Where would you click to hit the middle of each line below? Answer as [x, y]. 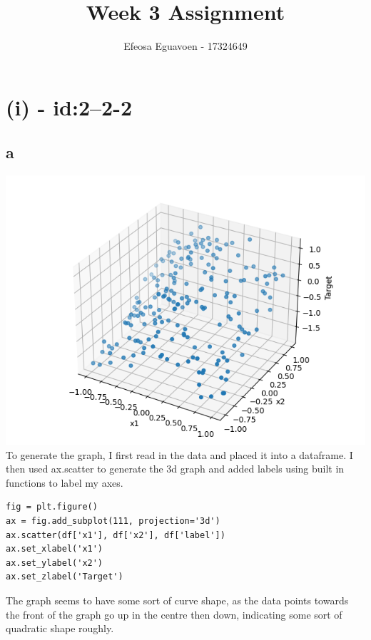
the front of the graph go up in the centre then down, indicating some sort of [174, 614]
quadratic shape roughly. [60, 628]
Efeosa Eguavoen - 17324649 [185, 46]
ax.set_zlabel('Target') [65, 577]
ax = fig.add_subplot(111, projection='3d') [113, 521]
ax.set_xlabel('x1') [55, 549]
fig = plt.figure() [52, 507]
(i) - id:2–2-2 [69, 107]
